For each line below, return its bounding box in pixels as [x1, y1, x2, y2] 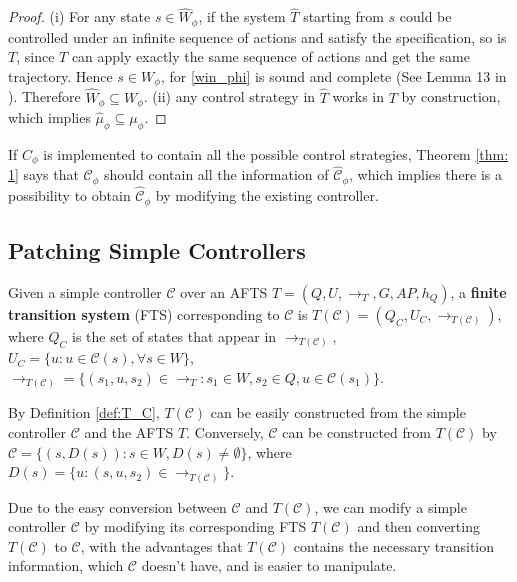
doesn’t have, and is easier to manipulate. [141, 555, 397, 576]
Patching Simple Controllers [8, 234, 306, 265]
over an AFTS [180, 281, 268, 302]
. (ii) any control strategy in [143, 86, 316, 107]
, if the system [198, 6, 286, 27]
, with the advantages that [80, 535, 243, 556]
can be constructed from [282, 422, 431, 442]
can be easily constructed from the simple [210, 402, 466, 423]
